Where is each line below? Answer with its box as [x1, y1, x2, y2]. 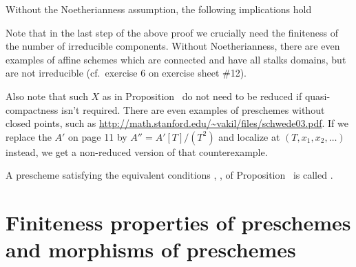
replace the [6, 129, 52, 144]
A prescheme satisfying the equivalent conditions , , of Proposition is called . [6, 168, 333, 182]
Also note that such [6, 88, 88, 103]
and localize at [218, 129, 280, 144]
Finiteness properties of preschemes [6, 208, 351, 237]
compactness [6, 102, 59, 117]
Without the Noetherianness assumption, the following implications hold [6, 2, 312, 16]
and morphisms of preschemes [6, 235, 296, 264]
